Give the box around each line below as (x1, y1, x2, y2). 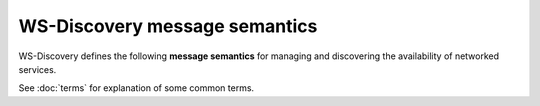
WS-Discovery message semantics (18, 15, 318, 37)
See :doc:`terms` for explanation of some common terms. (18, 82, 255, 94)
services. (18, 63, 57, 75)
